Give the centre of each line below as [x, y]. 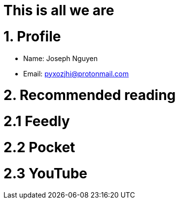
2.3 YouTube [46, 173]
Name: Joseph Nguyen [60, 58]
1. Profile [32, 36]
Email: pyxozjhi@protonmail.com [76, 73]
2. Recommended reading [90, 95]
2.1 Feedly [37, 121]
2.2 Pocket [39, 147]
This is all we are [59, 10]
